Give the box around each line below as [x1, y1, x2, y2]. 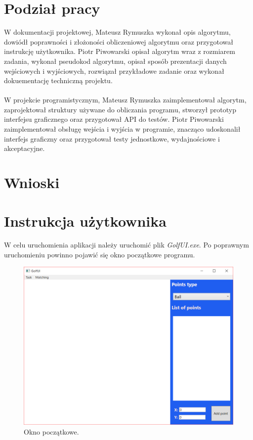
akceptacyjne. [4, 143, 45, 153]
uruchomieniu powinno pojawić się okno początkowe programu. [4, 249, 195, 259]
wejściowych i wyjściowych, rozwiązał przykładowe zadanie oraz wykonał [4, 65, 224, 76]
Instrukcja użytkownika [4, 211, 167, 231]
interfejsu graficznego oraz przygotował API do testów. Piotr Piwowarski [4, 114, 224, 124]
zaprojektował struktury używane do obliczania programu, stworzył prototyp [4, 104, 236, 114]
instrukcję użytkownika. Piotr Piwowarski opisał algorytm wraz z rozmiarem [4, 46, 235, 56]
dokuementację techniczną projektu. [4, 75, 113, 86]
